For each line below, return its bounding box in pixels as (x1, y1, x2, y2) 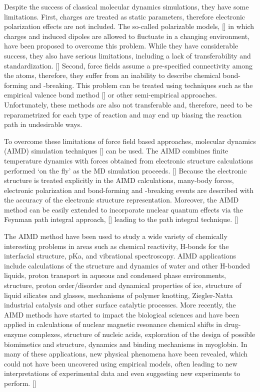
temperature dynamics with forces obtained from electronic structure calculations (4, 155, 253, 165)
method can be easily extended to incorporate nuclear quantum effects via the (4, 204, 243, 214)
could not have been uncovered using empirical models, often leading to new (4, 358, 237, 368)
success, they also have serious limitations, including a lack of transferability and (4, 50, 251, 60)
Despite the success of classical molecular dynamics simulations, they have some (4, 1, 249, 11)
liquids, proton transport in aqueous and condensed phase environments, (4, 270, 226, 280)
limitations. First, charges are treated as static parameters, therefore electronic (4, 11, 245, 21)
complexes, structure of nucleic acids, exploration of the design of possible (29, 329, 255, 339)
